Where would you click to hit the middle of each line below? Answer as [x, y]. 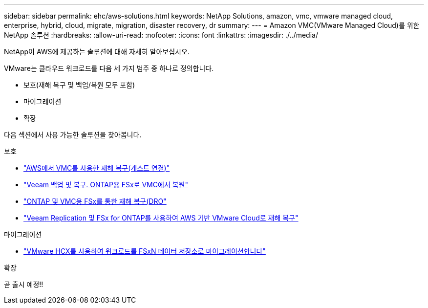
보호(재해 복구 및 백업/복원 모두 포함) [79, 85]
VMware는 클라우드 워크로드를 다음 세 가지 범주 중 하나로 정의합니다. [109, 68]
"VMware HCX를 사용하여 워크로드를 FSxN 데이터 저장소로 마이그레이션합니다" [145, 251]
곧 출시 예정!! [24, 284]
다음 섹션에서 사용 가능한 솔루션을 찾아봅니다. [73, 135]
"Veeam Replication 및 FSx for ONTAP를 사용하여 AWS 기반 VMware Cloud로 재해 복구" [161, 218]
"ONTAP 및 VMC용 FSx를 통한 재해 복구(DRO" [95, 201]
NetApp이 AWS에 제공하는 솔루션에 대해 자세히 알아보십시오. [97, 52]
